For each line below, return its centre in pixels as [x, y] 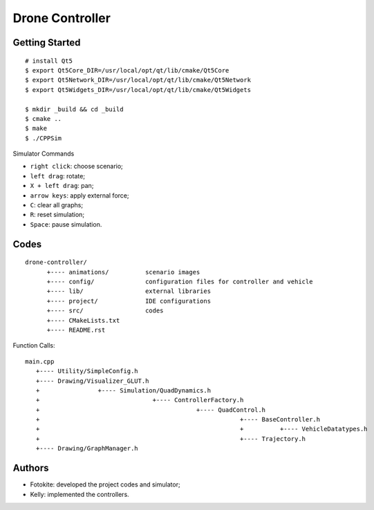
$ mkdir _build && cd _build [74, 109]
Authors [31, 468]
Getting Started [47, 42]
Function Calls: [34, 346]
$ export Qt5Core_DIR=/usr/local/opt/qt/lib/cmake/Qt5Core [127, 70]
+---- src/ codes [105, 311]
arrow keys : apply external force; [80, 195]
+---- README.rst [76, 330]
